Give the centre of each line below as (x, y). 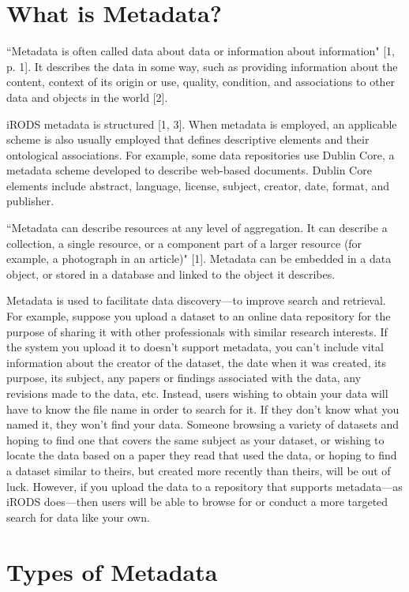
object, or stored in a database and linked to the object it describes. (171, 274)
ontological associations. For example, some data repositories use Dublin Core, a (201, 154)
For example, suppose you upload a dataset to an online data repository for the (199, 316)
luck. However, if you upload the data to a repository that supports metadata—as (204, 486)
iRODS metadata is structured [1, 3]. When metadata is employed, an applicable (202, 124)
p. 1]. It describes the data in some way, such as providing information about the (202, 66)
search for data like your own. (78, 517)
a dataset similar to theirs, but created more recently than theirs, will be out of (199, 470)
